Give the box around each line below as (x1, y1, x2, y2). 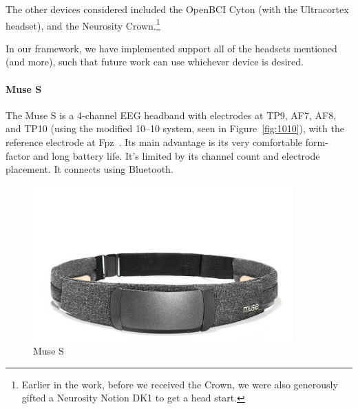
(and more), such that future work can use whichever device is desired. (6, 54, 304, 69)
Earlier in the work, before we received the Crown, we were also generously (21, 377, 338, 391)
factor (6, 148, 30, 162)
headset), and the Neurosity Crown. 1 (6, 16, 160, 32)
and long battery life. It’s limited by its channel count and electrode (33, 148, 320, 162)
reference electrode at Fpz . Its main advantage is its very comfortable (6, 135, 303, 149)
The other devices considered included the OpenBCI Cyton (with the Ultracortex (6, 2, 349, 16)
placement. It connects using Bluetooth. (6, 162, 173, 176)
